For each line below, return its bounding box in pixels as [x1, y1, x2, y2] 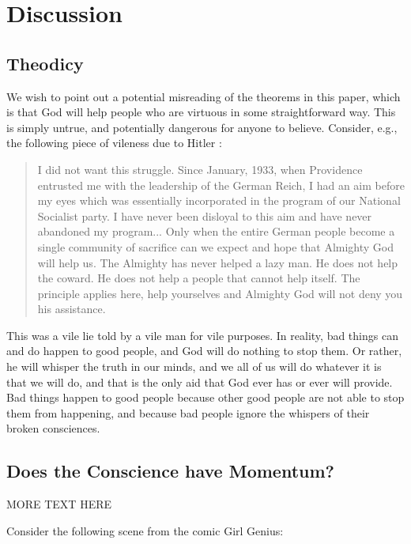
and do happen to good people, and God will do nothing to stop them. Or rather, [6, 342, 402, 359]
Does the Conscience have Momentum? [6, 459, 335, 483]
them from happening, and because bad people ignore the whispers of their [6, 404, 370, 421]
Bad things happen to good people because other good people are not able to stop [6, 389, 405, 406]
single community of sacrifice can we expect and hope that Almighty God [37, 238, 394, 255]
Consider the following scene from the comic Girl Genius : [6, 522, 284, 538]
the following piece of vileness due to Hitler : [6, 134, 222, 151]
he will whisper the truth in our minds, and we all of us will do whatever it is [6, 358, 382, 375]
